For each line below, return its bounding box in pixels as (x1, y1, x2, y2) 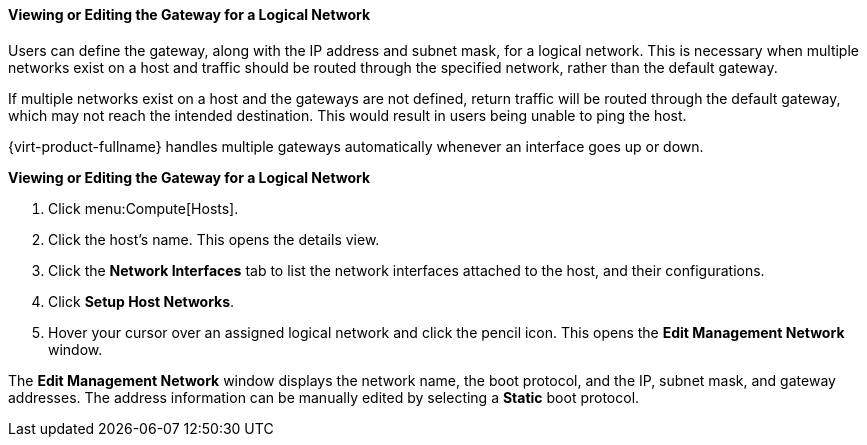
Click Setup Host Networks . (48, 292, 235, 310)
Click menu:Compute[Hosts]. (48, 199, 239, 217)
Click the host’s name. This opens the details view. (48, 230, 380, 248)
